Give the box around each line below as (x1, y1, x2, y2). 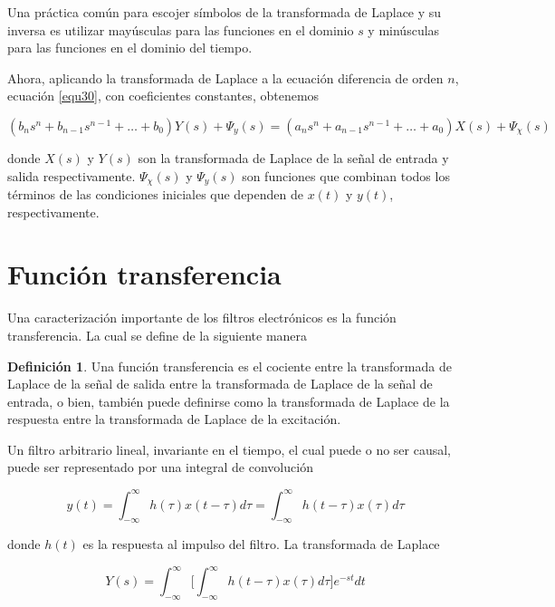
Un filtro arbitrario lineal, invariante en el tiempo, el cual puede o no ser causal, (7, 439, 452, 458)
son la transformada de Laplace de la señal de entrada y (138, 148, 449, 167)
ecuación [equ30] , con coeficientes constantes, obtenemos (7, 86, 320, 105)
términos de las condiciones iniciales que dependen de (7, 185, 303, 204)
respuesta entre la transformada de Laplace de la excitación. (7, 409, 341, 429)
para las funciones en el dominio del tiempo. (7, 38, 253, 57)
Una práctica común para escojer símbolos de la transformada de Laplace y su (7, 3, 442, 21)
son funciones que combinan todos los (242, 166, 450, 185)
